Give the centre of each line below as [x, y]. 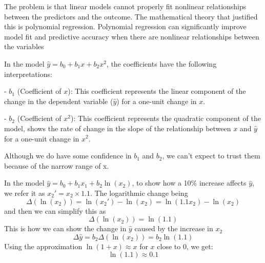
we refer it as [25, 193]
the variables [24, 46]
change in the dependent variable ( [59, 101]
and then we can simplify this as [55, 210]
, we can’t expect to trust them [211, 156]
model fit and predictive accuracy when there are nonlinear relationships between [132, 36]
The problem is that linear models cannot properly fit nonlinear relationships [125, 6]
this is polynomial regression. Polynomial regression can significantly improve [125, 26]
